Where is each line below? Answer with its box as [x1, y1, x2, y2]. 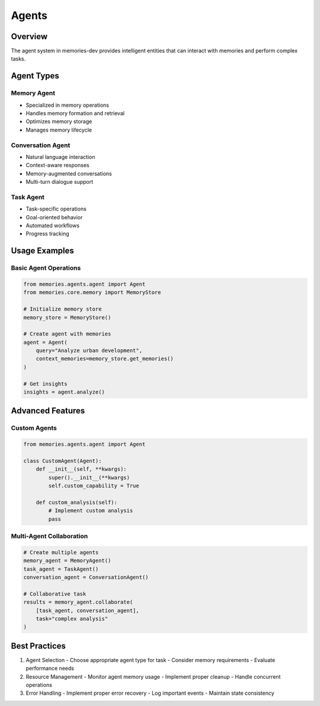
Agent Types [11, 71, 59, 81]
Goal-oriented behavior [25, 213, 83, 221]
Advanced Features [11, 406, 85, 416]
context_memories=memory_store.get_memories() [36, 356, 174, 362]
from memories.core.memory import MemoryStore [23, 289, 161, 296]
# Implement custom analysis [48, 507, 133, 514]
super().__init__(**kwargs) [48, 474, 130, 481]
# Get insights [23, 380, 68, 387]
